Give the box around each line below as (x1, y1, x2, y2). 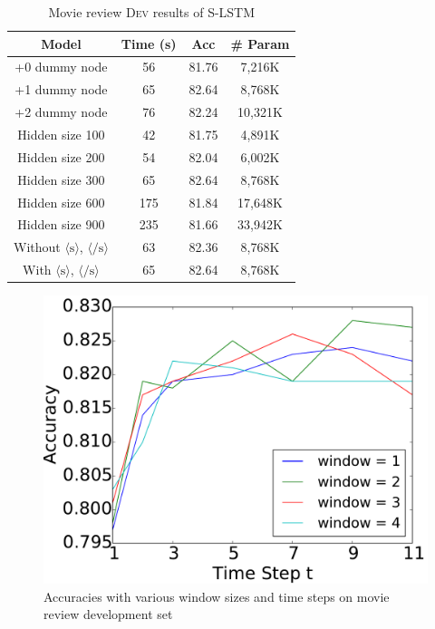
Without (14, 237, 61, 256)
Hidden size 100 (17, 124, 105, 143)
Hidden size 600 (17, 192, 105, 211)
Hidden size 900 (17, 215, 105, 234)
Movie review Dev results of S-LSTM (48, 3, 256, 21)
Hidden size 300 (17, 169, 105, 189)
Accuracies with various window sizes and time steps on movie (43, 586, 390, 605)
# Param (230, 34, 290, 53)
